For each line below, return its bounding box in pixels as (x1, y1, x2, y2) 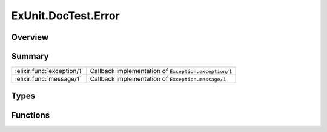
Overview (11, 32, 49, 42)
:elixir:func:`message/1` (15, 75, 82, 83)
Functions (11, 110, 50, 120)
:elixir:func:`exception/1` (15, 67, 84, 75)
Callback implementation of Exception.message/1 (90, 75, 226, 83)
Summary (11, 51, 49, 61)
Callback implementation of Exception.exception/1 (90, 67, 233, 75)
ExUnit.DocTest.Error (11, 9, 121, 22)
